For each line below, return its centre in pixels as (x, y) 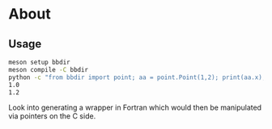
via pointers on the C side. (52, 116)
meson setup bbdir (39, 62)
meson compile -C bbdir (49, 69)
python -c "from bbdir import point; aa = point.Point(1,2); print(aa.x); (137, 77)
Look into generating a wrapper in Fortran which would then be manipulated (135, 108)
